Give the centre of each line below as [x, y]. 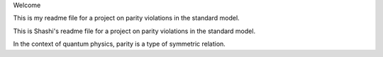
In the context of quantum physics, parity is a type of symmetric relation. [120, 44]
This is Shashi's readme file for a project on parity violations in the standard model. [134, 31]
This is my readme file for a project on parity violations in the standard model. [127, 18]
